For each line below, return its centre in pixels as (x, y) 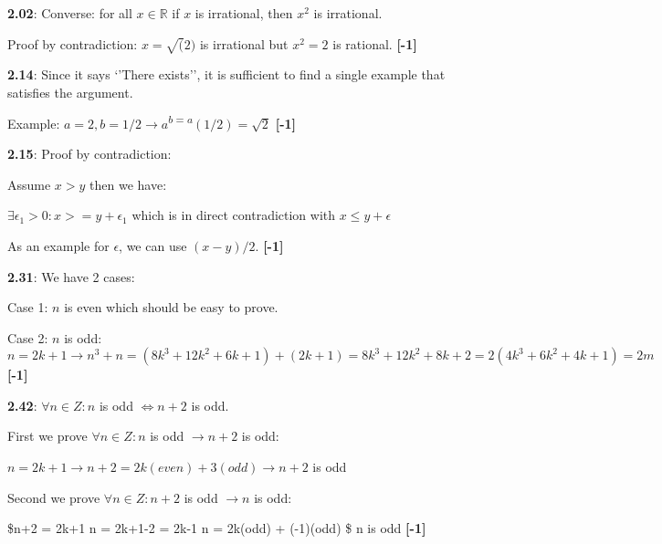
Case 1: (28, 307)
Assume (29, 184)
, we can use (153, 245)
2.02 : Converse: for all (70, 13)
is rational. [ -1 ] (375, 43)
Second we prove (54, 497)
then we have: (128, 184)
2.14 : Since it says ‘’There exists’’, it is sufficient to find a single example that (226, 74)
